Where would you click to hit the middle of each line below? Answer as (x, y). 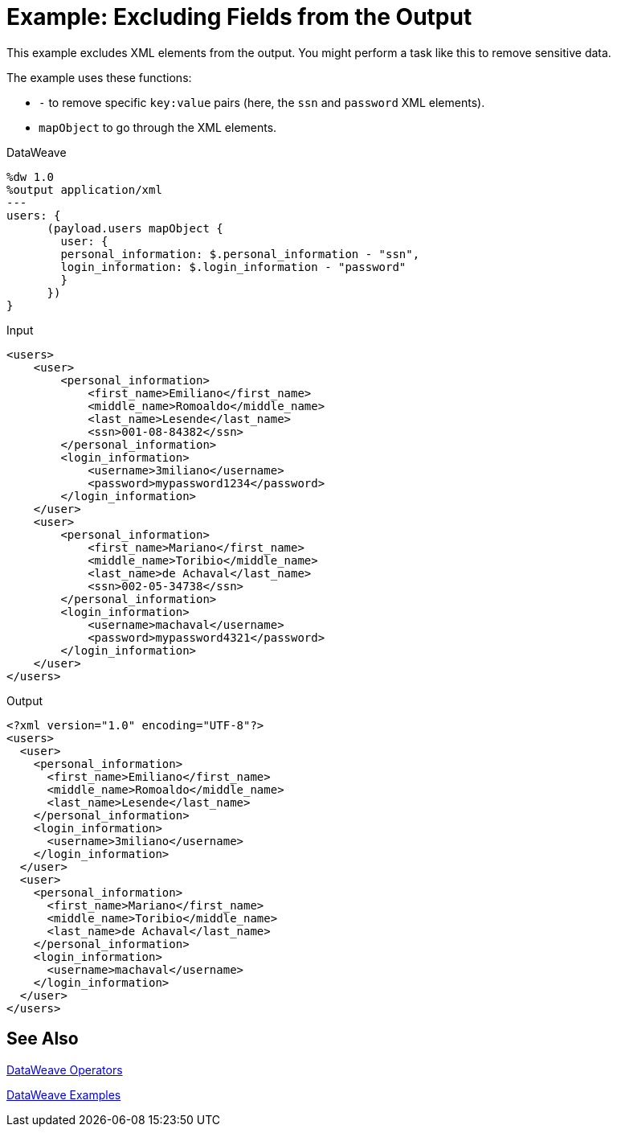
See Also (43, 1039)
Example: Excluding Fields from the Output (239, 17)
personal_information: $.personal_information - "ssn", (240, 254)
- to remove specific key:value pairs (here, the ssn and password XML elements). (262, 102)
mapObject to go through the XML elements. (158, 127)
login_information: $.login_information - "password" (233, 267)
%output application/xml (84, 189)
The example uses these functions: (99, 77)
